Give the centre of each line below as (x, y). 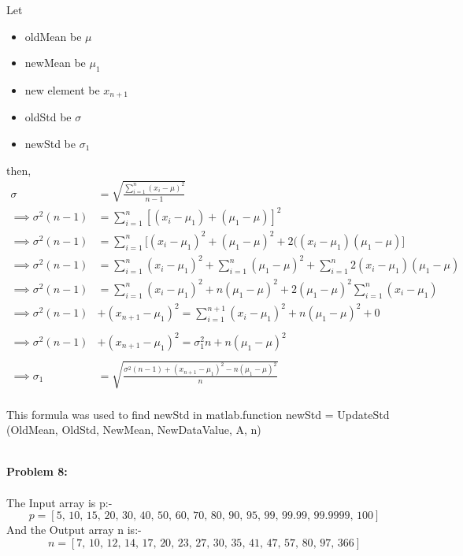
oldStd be (48, 117)
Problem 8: (37, 471)
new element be (62, 89)
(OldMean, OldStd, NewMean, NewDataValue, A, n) (134, 430)
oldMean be (53, 36)
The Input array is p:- (59, 502)
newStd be (50, 144)
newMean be (55, 63)
